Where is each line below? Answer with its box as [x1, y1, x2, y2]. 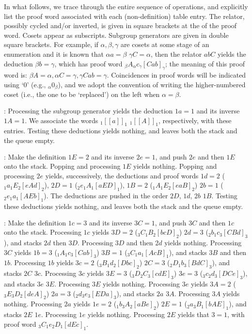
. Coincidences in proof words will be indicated [107, 70, 246, 80]
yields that [177, 309, 209, 319]
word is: [4, 70, 27, 80]
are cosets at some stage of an [120, 39, 209, 49]
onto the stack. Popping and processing [4, 161, 121, 171]
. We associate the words [25, 115, 98, 125]
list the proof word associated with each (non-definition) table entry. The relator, [4, 11, 245, 21]
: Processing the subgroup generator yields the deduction [4, 106, 173, 115]
